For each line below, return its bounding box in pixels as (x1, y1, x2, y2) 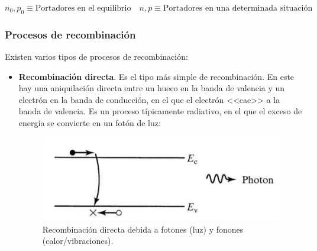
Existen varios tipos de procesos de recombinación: (5, 50, 188, 63)
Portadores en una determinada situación (163, 4, 313, 12)
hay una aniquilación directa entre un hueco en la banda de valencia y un (18, 82, 285, 94)
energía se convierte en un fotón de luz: (18, 116, 161, 128)
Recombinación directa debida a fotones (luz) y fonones (42, 223, 244, 235)
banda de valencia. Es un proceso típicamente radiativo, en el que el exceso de (18, 105, 302, 117)
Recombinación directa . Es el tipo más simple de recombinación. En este (18, 70, 295, 82)
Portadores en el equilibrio (35, 4, 131, 12)
